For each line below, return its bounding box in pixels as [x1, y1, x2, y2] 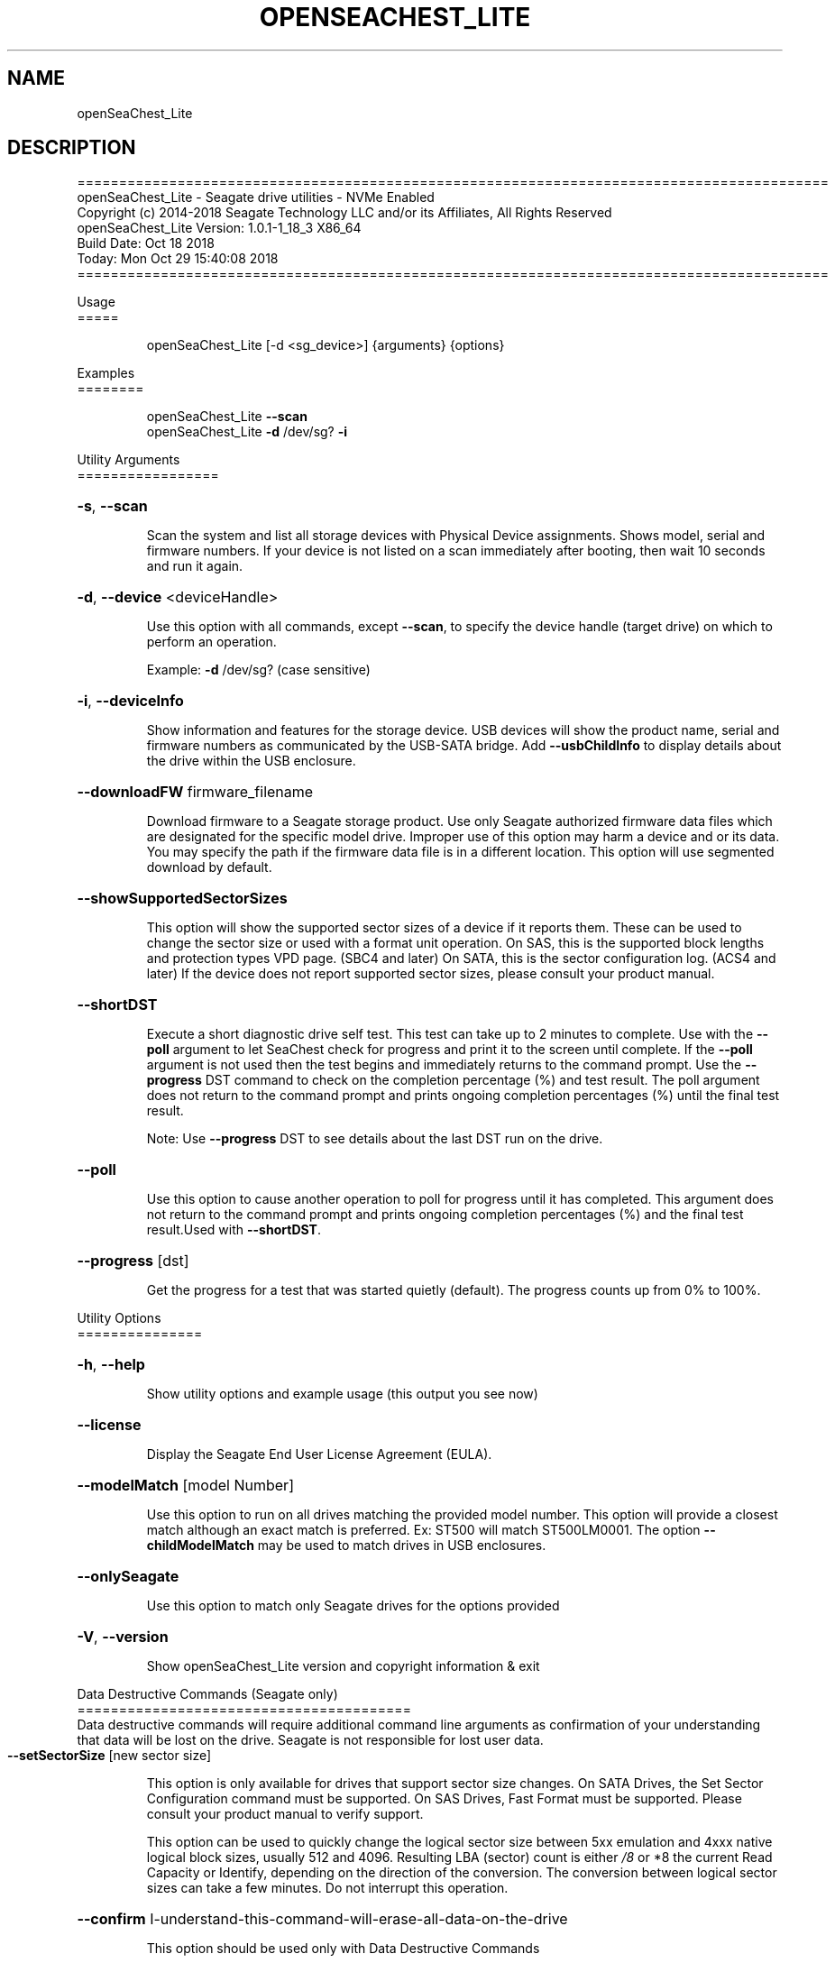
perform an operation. [146, 634, 277, 650]
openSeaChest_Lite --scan [146, 408, 307, 425]
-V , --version [77, 1628, 169, 1647]
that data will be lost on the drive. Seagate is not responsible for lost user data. [77, 1732, 544, 1748]
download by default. [146, 859, 272, 876]
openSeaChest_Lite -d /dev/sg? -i [146, 424, 348, 440]
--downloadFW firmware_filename [77, 783, 314, 802]
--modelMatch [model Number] [77, 1476, 294, 1495]
